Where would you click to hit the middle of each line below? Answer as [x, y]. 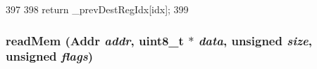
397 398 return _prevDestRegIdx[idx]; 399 [97, 9]
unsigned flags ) [49, 56]
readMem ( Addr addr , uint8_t [95, 40]
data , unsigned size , [255, 40]
